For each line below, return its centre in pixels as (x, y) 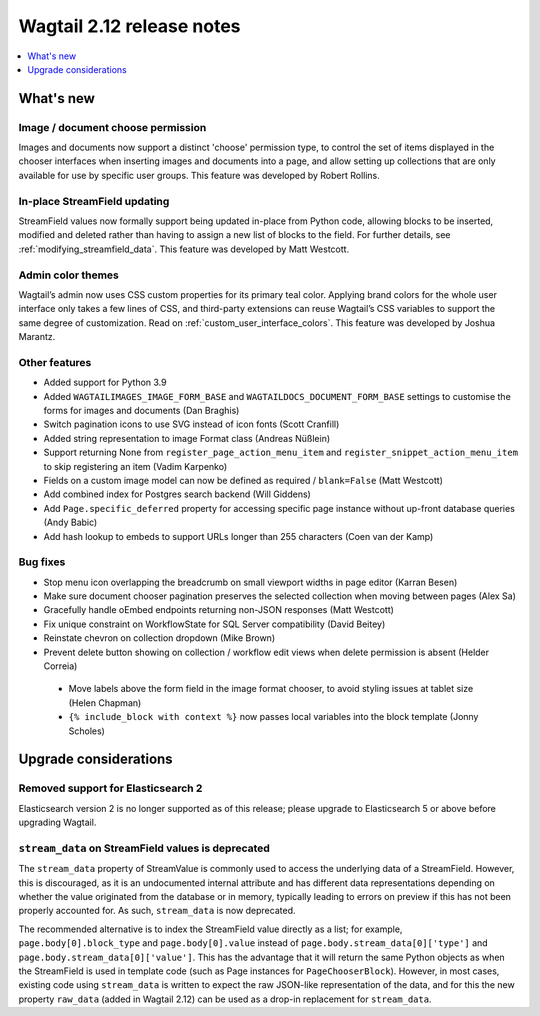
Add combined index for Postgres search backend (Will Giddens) (177, 494)
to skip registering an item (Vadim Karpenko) (135, 466)
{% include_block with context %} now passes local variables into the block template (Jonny (273, 717)
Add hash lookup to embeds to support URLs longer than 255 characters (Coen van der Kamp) (238, 536)
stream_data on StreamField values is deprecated (144, 848)
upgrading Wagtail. (57, 822)
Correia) (60, 666)
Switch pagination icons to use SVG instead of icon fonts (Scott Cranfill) (191, 424)
